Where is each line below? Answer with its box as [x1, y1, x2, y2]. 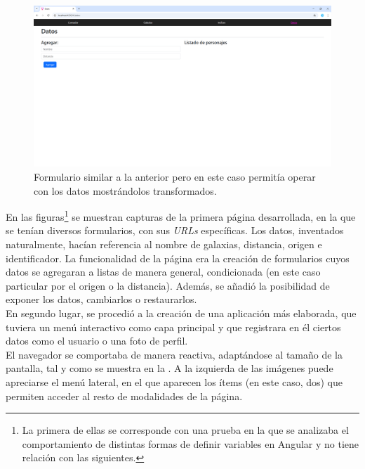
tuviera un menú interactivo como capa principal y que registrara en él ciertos [6, 319, 341, 334]
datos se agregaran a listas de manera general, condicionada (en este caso [6, 264, 321, 279]
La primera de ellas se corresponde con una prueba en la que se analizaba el [22, 423, 349, 437]
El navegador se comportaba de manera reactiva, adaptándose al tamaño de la [6, 347, 343, 361]
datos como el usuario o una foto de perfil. [6, 333, 188, 348]
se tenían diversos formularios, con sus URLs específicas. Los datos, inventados [6, 223, 344, 238]
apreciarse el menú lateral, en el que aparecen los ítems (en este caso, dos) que [6, 374, 343, 389]
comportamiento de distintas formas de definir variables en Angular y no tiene [22, 436, 359, 451]
